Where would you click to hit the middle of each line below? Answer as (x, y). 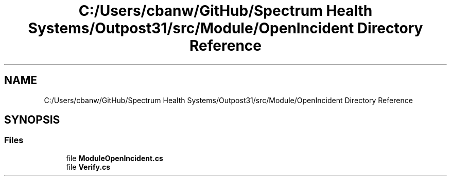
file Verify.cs (88, 167)
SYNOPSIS (32, 120)
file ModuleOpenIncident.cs (115, 158)
